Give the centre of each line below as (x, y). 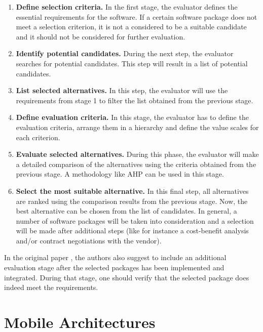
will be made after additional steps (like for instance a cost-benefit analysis (132, 231)
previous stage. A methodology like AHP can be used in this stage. (120, 174)
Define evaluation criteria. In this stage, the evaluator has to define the (132, 117)
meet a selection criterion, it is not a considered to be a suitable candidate (131, 27)
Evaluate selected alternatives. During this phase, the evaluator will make (137, 154)
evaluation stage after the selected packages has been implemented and (114, 267)
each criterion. (38, 137)
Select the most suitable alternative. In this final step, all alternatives (132, 191)
